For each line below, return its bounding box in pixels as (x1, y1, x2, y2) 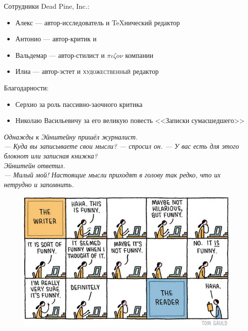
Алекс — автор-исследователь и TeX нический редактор (15, 17, 180, 27)
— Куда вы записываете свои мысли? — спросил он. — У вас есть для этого (4, 141, 239, 151)
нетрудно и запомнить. (4, 179, 74, 189)
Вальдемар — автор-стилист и (15, 50, 105, 60)
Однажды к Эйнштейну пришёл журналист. (4, 131, 138, 141)
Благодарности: (4, 82, 49, 92)
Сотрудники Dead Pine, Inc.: (4, 1, 89, 11)
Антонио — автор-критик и (15, 34, 97, 44)
